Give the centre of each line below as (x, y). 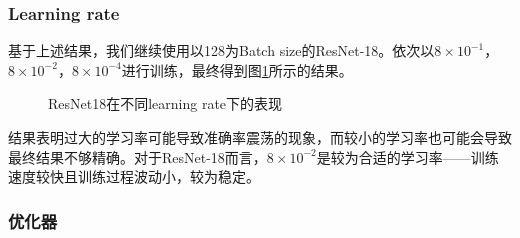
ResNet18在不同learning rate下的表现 (165, 103)
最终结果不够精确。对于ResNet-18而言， (137, 156)
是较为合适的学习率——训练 (407, 156)
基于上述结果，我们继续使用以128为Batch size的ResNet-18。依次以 (221, 50)
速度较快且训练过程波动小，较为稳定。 (134, 176)
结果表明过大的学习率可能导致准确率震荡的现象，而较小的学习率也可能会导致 (260, 137)
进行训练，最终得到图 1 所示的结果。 (237, 69)
